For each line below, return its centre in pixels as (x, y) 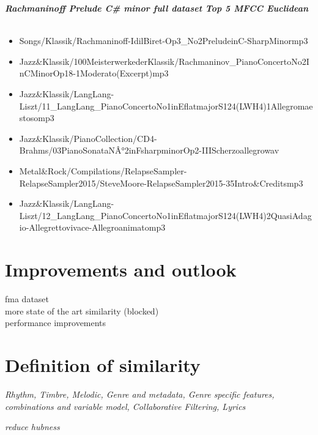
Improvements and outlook (121, 270)
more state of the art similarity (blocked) (82, 310)
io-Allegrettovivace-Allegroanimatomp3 (92, 227)
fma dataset (27, 299)
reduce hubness (32, 427)
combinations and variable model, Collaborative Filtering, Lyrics (125, 406)
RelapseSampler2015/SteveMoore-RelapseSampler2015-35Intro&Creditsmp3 (161, 183)
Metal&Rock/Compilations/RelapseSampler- (103, 170)
